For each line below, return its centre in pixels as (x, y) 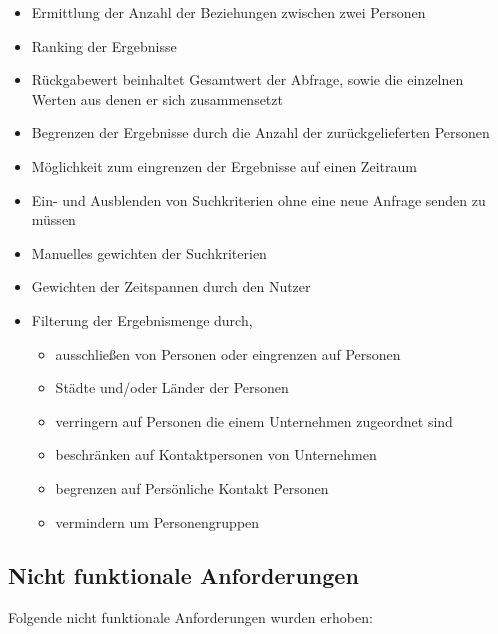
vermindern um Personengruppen (157, 521)
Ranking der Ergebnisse (104, 45)
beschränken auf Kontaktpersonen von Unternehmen (216, 454)
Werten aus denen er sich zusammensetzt (157, 98)
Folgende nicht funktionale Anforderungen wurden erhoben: (190, 617)
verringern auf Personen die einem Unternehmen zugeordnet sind (254, 420)
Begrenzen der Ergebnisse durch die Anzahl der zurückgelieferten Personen (260, 132)
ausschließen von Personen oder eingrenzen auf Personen (228, 353)
